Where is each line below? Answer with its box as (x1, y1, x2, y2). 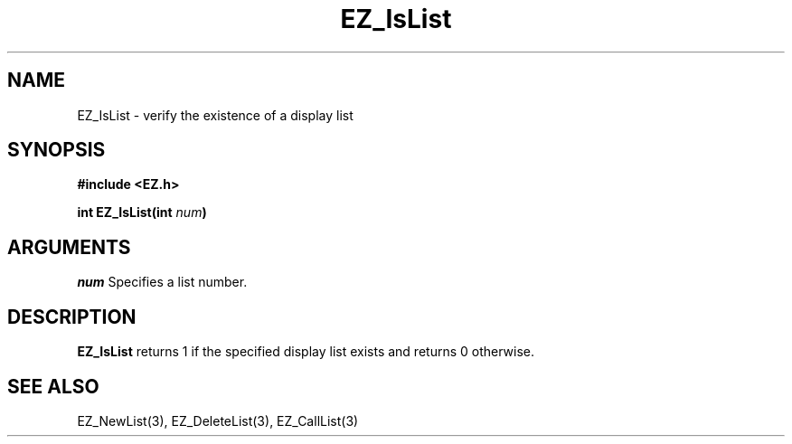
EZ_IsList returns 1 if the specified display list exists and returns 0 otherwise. (77, 344, 535, 360)
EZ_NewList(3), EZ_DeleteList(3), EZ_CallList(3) (77, 412, 359, 429)
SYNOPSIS (7, 138, 106, 162)
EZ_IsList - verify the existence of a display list (77, 107, 354, 123)
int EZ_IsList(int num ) (77, 204, 207, 221)
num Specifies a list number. (77, 274, 248, 290)
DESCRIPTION (7, 305, 137, 328)
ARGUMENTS (7, 235, 131, 259)
